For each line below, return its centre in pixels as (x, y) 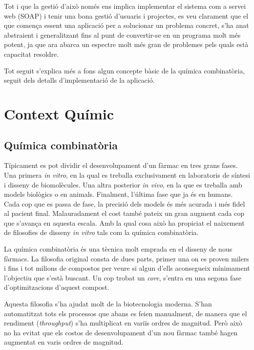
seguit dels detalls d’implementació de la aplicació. (79, 80)
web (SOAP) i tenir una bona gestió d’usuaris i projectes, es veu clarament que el (126, 15)
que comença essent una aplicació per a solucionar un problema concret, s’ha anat (127, 25)
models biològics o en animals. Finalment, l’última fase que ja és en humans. (118, 194)
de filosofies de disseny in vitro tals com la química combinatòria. (101, 232)
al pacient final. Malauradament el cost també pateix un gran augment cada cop (124, 213)
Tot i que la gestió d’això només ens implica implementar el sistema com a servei (125, 6)
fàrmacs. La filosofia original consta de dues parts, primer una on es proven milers (127, 258)
